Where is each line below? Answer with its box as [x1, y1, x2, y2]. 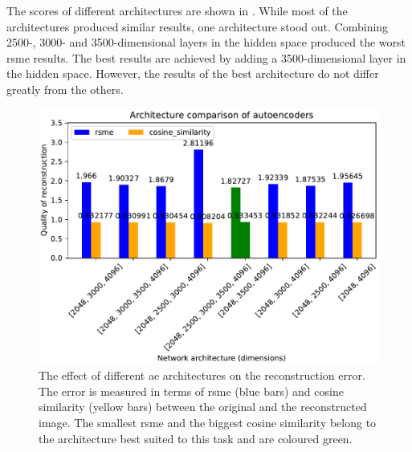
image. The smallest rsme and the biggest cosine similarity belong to [39, 413, 377, 430]
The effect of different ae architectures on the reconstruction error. [39, 367, 365, 384]
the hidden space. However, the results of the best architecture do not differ [6, 65, 379, 82]
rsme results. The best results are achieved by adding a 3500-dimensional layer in [6, 49, 406, 66]
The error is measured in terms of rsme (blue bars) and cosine [39, 382, 344, 399]
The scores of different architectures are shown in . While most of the [6, 2, 348, 18]
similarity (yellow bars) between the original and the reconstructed [39, 398, 367, 415]
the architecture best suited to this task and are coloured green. [39, 430, 353, 446]
